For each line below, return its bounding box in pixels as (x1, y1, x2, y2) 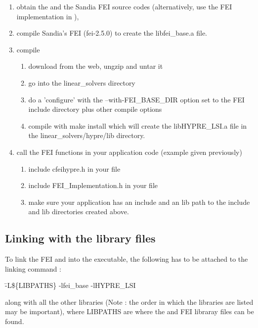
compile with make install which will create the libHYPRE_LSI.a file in (28, 120, 247, 131)
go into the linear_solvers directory (28, 77, 135, 88)
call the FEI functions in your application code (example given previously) (16, 146, 242, 157)
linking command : (5, 263, 61, 274)
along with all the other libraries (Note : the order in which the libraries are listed (5, 296, 254, 307)
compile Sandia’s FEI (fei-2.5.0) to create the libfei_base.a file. (16, 28, 208, 38)
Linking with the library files (5, 231, 156, 246)
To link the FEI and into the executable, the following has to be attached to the (5, 254, 248, 264)
